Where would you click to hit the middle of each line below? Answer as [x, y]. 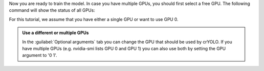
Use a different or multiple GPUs [55, 33]
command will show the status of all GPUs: [52, 10]
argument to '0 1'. [40, 55]
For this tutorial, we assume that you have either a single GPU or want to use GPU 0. [94, 19]
